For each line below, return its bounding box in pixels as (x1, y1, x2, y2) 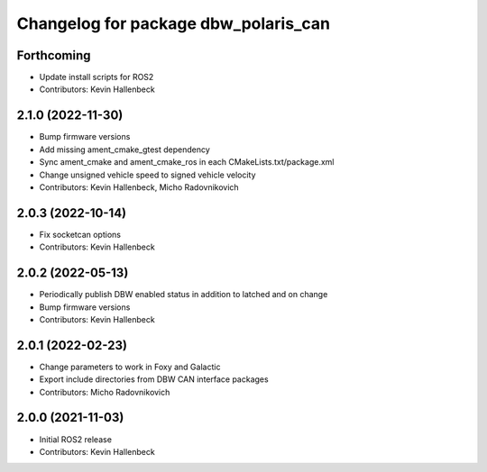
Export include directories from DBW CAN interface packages (39, 374, 270, 385)
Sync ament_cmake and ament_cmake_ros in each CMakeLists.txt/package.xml (39, 157, 335, 168)
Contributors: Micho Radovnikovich (39, 386, 170, 397)
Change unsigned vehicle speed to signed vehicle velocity (39, 169, 256, 180)
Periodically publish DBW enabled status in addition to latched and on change (39, 289, 328, 300)
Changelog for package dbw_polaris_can (16, 14, 331, 33)
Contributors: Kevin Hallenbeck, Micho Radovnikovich (39, 181, 239, 193)
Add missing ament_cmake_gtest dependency (39, 144, 211, 155)
